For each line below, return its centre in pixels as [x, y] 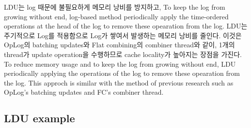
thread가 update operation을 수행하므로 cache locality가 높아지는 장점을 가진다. [123, 54]
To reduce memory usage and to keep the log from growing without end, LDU [120, 64]
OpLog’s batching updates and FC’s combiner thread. [84, 92]
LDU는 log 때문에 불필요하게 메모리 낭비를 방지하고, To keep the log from [115, 7]
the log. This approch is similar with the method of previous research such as [119, 82]
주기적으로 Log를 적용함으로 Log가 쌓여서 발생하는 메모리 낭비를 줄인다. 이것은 [123, 35]
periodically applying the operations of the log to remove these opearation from [122, 73]
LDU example [39, 118]
